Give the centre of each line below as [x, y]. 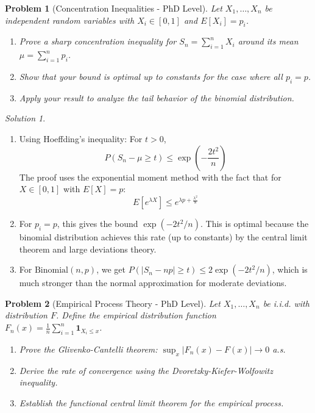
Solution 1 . [25, 118]
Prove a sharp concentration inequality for [98, 41]
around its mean [268, 41]
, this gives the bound [97, 224]
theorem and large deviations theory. [88, 249]
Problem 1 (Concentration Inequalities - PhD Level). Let [114, 8]
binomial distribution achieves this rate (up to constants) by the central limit [163, 237]
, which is [290, 269]
